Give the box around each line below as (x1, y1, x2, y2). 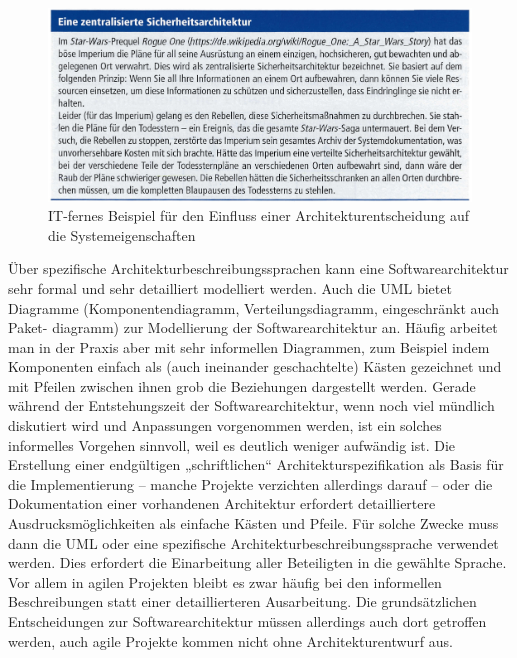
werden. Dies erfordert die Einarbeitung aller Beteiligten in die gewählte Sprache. (8, 552, 507, 573)
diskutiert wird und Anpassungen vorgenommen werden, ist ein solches (8, 415, 442, 436)
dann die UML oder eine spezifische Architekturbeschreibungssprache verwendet (8, 532, 499, 553)
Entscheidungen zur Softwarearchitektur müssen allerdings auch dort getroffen (8, 611, 487, 632)
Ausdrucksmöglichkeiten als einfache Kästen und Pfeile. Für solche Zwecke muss (8, 513, 499, 534)
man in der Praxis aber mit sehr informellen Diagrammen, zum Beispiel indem (8, 336, 490, 357)
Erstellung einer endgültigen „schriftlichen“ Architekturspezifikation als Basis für (8, 454, 504, 475)
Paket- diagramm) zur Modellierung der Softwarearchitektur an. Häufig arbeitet (8, 317, 498, 338)
